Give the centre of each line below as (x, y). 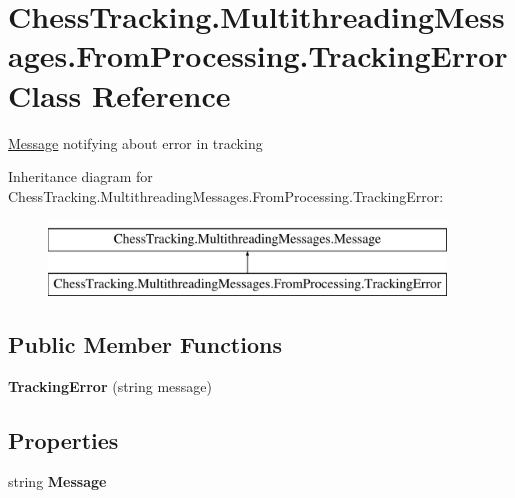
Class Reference (119, 94)
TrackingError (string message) (110, 385)
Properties (63, 439)
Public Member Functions (145, 343)
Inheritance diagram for (80, 176)
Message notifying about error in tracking (135, 142)
